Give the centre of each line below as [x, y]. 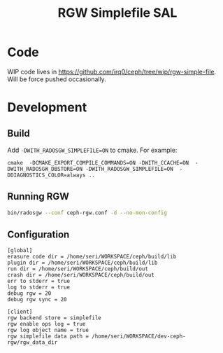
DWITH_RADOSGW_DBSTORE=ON [45, 169]
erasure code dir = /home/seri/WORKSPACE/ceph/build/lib [92, 257]
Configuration [38, 235]
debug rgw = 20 [29, 293]
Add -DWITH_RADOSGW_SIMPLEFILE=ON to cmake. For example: [92, 150]
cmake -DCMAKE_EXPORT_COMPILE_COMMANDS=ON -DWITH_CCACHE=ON [98, 162]
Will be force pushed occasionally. [57, 79]
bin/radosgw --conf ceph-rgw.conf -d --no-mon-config [87, 213]
